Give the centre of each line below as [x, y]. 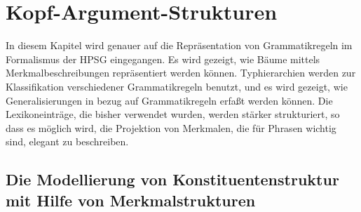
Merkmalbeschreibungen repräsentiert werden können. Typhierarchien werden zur [181, 73]
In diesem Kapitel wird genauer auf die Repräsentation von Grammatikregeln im [179, 45]
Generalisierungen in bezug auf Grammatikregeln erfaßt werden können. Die [169, 100]
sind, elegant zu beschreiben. [67, 141]
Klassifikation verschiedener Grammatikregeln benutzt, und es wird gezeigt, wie [177, 86]
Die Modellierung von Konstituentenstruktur [172, 179]
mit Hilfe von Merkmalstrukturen [131, 200]
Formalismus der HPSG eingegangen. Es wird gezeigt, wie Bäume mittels [163, 59]
